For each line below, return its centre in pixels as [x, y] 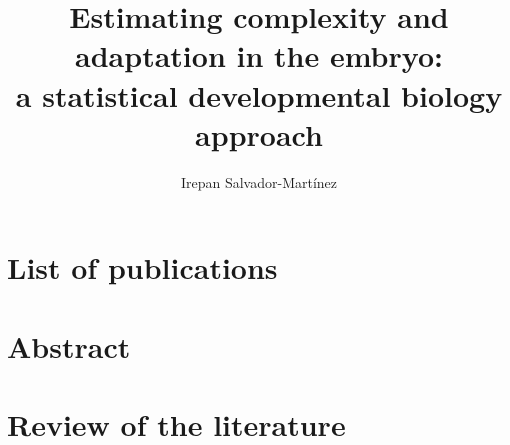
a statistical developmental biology [259, 94]
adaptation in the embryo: [259, 55]
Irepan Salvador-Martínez [259, 181]
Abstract [69, 345]
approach [259, 133]
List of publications [142, 267]
